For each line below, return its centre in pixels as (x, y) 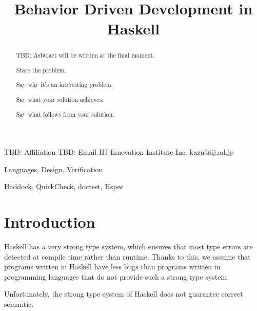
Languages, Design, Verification (54, 169)
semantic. (19, 304)
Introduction (50, 222)
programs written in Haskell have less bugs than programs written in (112, 267)
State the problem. (41, 70)
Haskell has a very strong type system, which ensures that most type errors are (128, 246)
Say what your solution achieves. (60, 99)
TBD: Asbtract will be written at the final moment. (85, 55)
